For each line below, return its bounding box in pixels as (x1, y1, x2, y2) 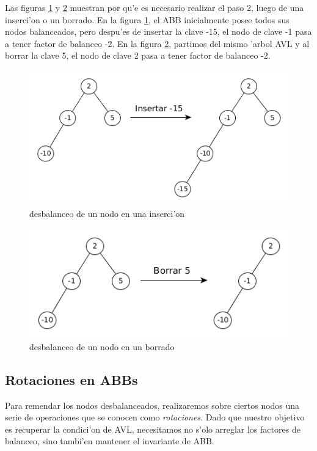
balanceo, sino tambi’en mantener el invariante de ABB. (5, 435, 214, 447)
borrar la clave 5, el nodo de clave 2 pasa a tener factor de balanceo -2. (5, 49, 271, 62)
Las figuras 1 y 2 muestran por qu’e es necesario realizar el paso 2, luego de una (5, 1, 304, 13)
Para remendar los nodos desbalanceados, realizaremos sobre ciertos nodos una (5, 398, 300, 411)
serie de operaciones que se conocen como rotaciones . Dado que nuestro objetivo (5, 411, 305, 424)
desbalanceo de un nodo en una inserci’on (29, 207, 185, 220)
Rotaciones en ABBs (5, 370, 138, 389)
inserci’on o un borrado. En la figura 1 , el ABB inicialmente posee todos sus (5, 13, 290, 26)
